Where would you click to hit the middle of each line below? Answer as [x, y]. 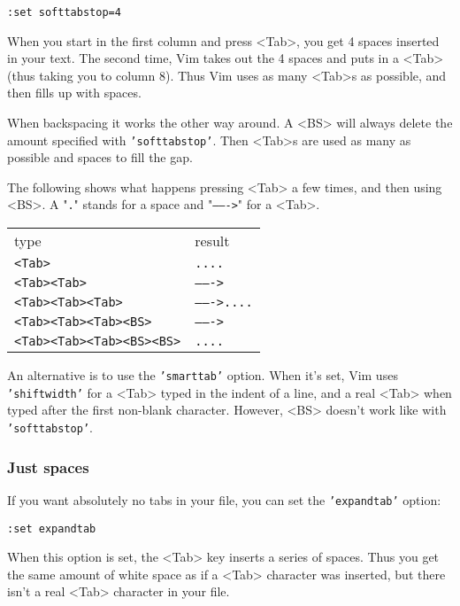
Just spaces [48, 466]
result [212, 241]
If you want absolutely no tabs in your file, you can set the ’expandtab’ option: [224, 499]
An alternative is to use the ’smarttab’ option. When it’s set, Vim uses [203, 375]
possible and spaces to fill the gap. [100, 157]
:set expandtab [52, 528]
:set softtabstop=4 [64, 12]
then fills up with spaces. [74, 93]
